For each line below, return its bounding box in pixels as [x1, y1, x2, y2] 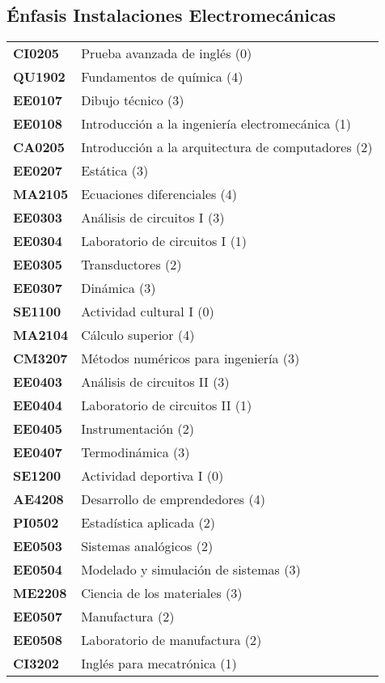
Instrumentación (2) [81, 419, 194, 439]
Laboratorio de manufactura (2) [81, 630, 262, 650]
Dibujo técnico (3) [81, 91, 184, 110]
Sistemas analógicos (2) [81, 537, 214, 556]
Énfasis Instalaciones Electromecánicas [6, 2, 336, 28]
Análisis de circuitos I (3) [81, 208, 225, 227]
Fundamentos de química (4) [81, 67, 243, 87]
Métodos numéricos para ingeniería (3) [81, 349, 300, 368]
